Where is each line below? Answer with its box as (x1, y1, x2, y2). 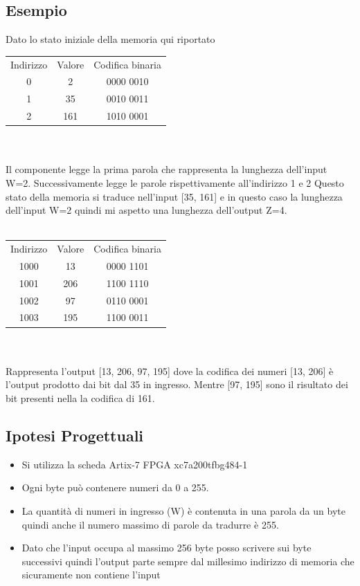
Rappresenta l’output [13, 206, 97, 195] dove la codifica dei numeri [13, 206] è (6, 363, 334, 378)
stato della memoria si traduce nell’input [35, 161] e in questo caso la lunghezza (6, 189, 343, 203)
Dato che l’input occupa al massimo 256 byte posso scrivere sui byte (21, 540, 312, 555)
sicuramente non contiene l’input (21, 567, 161, 582)
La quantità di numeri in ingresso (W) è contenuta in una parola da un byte (21, 503, 345, 518)
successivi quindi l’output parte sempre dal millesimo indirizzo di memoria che (21, 553, 354, 568)
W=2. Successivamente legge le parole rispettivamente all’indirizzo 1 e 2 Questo (6, 175, 344, 190)
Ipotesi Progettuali (6, 424, 144, 446)
